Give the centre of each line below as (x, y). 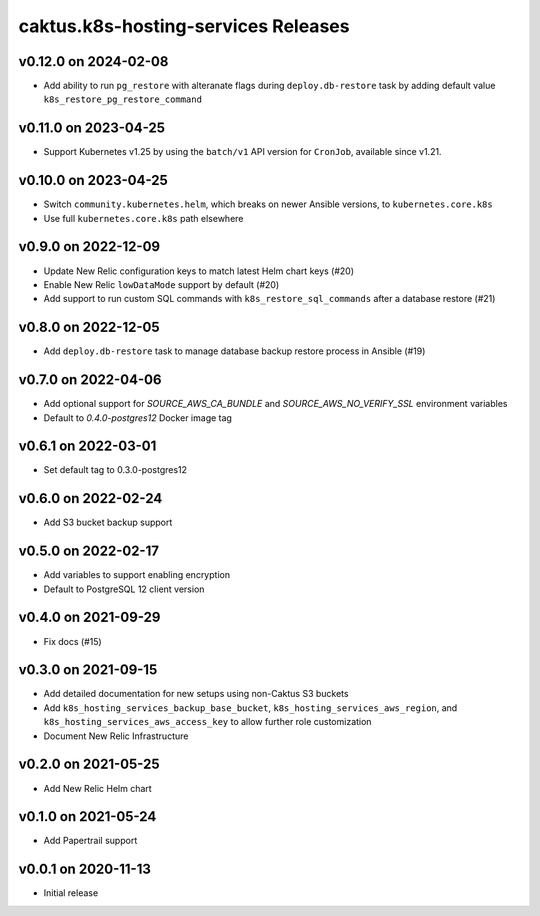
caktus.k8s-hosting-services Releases (184, 26)
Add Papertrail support (90, 841)
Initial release (71, 893)
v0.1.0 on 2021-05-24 (87, 816)
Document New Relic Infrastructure (116, 736)
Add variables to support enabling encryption (136, 575)
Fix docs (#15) (72, 641)
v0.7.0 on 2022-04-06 (90, 380)
